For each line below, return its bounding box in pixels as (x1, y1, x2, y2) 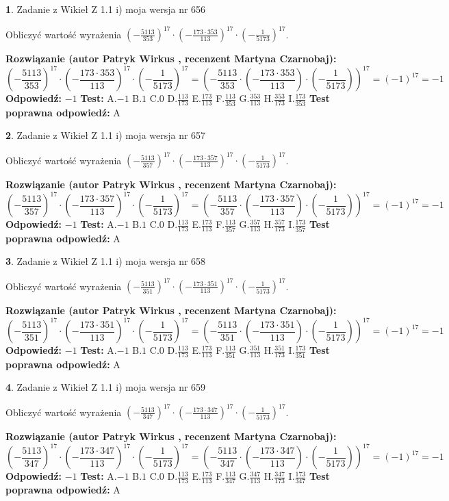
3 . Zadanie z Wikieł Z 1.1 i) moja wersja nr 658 (5, 254, 206, 268)
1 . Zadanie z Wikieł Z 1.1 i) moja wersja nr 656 (5, 2, 206, 16)
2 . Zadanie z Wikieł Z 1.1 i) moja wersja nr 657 (5, 128, 206, 142)
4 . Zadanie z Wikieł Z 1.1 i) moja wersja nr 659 (5, 380, 206, 394)
